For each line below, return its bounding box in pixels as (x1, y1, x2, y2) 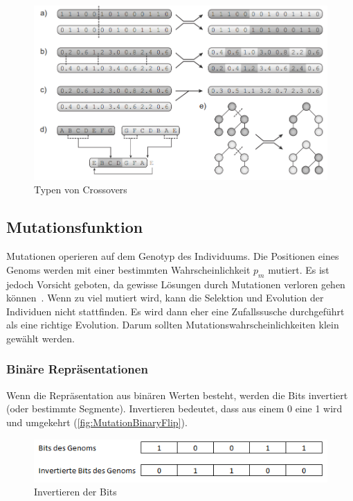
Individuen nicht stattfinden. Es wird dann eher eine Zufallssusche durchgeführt (6, 304, 345, 318)
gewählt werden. (6, 331, 75, 345)
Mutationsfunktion (6, 216, 143, 238)
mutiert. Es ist (268, 262, 329, 276)
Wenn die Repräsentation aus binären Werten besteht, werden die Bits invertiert (6, 387, 348, 402)
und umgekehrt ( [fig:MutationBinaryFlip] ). (6, 414, 188, 429)
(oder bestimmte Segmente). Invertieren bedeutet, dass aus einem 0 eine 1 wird (6, 401, 343, 416)
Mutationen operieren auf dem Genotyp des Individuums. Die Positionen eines (6, 249, 339, 263)
